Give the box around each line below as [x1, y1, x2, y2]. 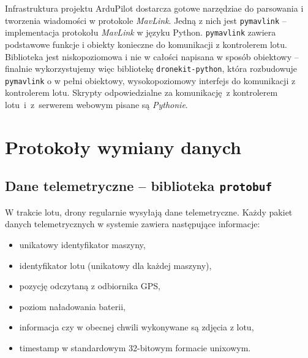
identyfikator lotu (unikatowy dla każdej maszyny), [19, 259, 212, 271]
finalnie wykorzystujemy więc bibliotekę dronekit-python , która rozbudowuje [5, 62, 298, 75]
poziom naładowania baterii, [19, 300, 126, 313]
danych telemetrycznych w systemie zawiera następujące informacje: [5, 217, 260, 230]
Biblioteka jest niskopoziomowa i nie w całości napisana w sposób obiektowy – [5, 50, 299, 63]
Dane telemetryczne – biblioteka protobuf [5, 176, 272, 195]
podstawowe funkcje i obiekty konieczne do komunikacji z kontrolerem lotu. [5, 37, 287, 50]
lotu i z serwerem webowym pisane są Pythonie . [5, 98, 188, 111]
